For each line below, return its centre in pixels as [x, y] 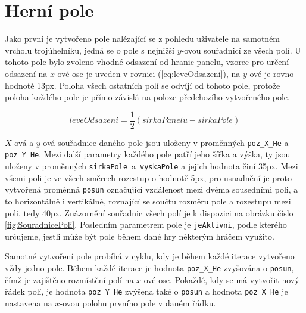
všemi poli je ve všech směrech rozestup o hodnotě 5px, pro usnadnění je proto [148, 177]
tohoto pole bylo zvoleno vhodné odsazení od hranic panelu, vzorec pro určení [147, 62]
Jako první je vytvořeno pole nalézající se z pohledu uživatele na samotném [143, 38]
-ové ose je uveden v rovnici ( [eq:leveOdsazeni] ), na [147, 73]
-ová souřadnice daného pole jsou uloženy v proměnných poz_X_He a [164, 142]
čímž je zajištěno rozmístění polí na [69, 279]
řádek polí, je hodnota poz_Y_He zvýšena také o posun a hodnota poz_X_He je [146, 291]
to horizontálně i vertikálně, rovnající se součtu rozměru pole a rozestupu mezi [148, 201]
